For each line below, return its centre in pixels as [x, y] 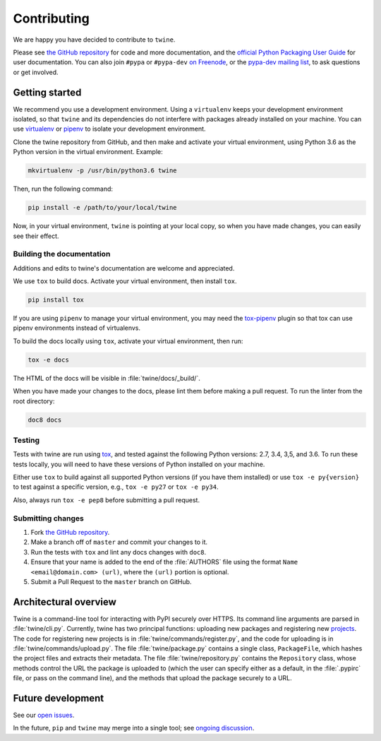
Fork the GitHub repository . [70, 532]
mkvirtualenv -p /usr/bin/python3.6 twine [102, 171]
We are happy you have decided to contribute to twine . [94, 40]
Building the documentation [62, 254]
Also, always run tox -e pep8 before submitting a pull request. [107, 500]
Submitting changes [48, 518]
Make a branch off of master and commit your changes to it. [119, 542]
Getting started [47, 92]
